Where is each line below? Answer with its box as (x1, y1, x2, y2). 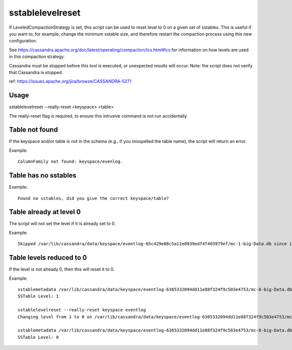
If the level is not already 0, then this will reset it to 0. (9, 266, 115, 272)
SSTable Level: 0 (18, 334, 59, 340)
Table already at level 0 (9, 208, 81, 216)
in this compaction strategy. (9, 54, 65, 59)
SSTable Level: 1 (18, 293, 59, 299)
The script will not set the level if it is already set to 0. (9, 221, 116, 227)
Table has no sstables (9, 171, 76, 180)
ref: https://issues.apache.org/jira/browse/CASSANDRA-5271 (9, 78, 131, 84)
